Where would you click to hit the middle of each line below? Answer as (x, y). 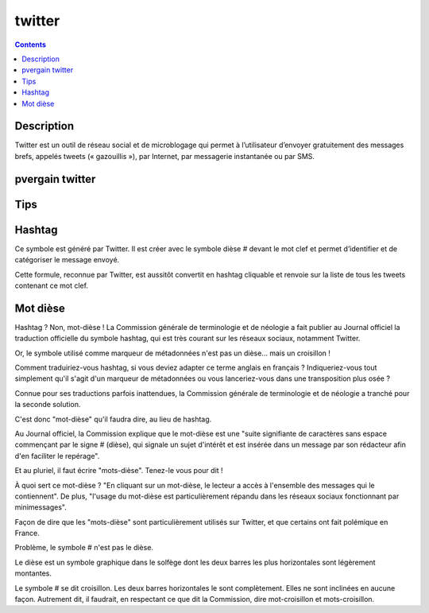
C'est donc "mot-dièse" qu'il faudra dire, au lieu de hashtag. (113, 419)
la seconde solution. (48, 405)
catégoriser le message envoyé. (67, 260)
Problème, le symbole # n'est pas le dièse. (84, 548)
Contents (31, 45)
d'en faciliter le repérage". (57, 456)
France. (27, 533)
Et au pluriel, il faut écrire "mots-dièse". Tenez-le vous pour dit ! (119, 471)
